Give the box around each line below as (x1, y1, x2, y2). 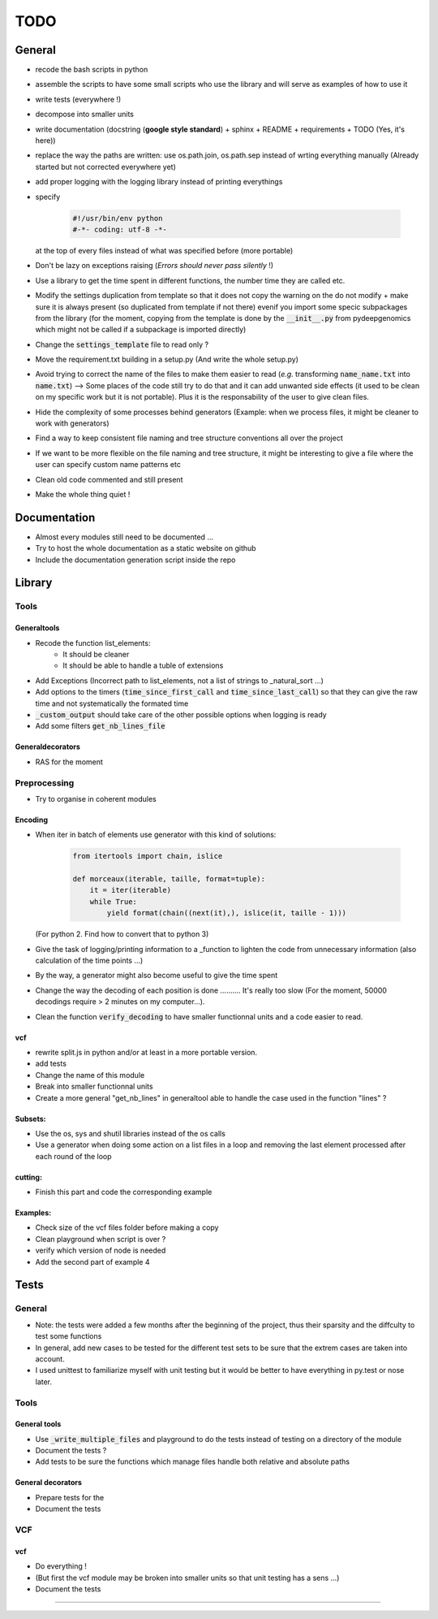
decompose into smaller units (35, 110, 134, 119)
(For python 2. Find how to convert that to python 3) (35, 929, 209, 939)
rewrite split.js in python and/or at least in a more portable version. (35, 1047, 258, 1057)
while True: (89, 897, 138, 906)
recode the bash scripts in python (35, 65, 148, 75)
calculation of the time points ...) (35, 955, 144, 965)
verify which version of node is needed (35, 1245, 166, 1255)
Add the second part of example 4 (35, 1257, 150, 1266)
